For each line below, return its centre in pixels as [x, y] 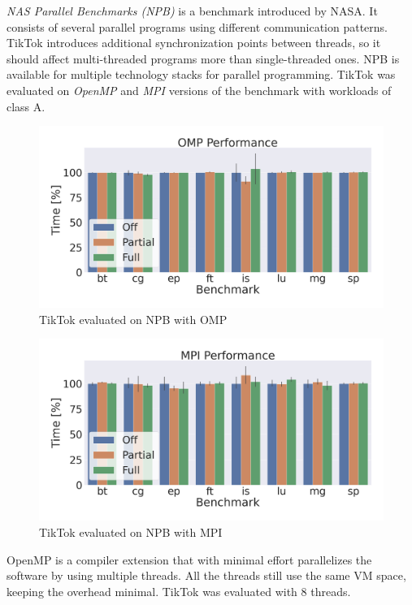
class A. [26, 106]
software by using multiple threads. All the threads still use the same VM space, [206, 575]
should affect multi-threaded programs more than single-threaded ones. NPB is [203, 58]
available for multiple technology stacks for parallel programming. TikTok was [201, 74]
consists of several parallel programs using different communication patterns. [197, 26]
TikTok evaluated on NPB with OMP [133, 319]
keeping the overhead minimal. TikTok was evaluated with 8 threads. [179, 591]
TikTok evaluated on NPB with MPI [131, 532]
